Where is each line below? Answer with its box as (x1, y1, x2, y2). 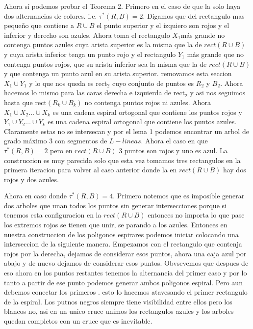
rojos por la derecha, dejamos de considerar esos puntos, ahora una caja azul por (4, 248, 247, 258)
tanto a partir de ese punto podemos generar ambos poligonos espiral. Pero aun (4, 277, 243, 287)
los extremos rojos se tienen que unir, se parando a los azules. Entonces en (4, 219, 228, 230)
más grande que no (187, 49, 244, 59)
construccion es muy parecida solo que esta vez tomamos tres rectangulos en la (4, 155, 241, 165)
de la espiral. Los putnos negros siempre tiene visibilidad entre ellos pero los (4, 296, 232, 306)
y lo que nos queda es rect (29, 78, 107, 88)
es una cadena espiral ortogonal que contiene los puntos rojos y (52, 107, 242, 117)
